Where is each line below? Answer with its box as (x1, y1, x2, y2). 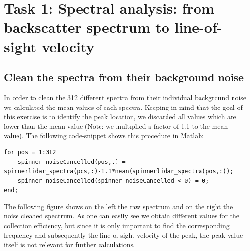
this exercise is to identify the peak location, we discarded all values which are (4, 111, 236, 122)
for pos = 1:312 (4, 148, 56, 156)
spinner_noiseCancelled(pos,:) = (17, 158, 126, 165)
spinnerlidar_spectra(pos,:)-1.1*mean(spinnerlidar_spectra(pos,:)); (4, 168, 233, 175)
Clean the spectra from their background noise (4, 70, 244, 85)
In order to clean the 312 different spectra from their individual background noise (4, 92, 247, 102)
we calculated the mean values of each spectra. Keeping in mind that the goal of (4, 102, 243, 112)
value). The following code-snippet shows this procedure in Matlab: (4, 130, 204, 141)
